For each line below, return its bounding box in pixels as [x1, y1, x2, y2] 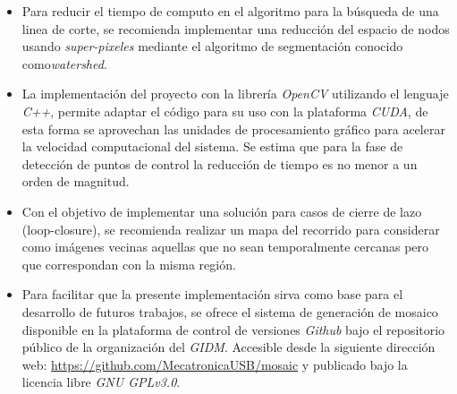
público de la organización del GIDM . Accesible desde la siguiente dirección [21, 338, 436, 356]
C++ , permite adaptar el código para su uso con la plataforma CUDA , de [21, 101, 428, 120]
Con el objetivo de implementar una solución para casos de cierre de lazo [21, 201, 422, 220]
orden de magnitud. [21, 172, 130, 191]
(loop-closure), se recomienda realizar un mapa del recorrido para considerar [21, 219, 440, 238]
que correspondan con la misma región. [21, 254, 236, 273]
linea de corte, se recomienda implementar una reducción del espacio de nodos [21, 19, 450, 38]
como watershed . [21, 54, 107, 73]
